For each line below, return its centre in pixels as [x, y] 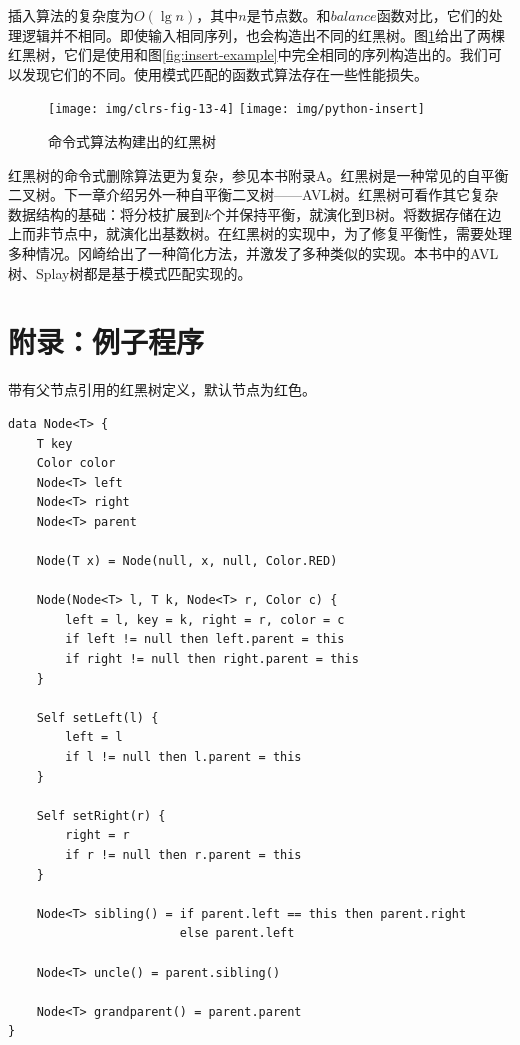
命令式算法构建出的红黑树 [132, 141]
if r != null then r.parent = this [183, 854]
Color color [76, 463]
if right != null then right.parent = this [212, 659]
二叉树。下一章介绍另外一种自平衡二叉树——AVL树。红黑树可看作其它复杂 [253, 194]
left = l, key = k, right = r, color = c [205, 619]
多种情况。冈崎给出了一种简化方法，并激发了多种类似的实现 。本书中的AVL [253, 253]
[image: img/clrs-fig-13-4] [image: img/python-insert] [236, 109]
